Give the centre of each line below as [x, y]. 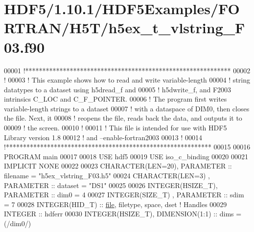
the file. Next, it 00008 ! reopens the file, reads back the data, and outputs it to [123, 118]
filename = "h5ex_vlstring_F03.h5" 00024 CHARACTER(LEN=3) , [107, 176]
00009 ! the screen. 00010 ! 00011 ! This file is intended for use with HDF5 [115, 128]
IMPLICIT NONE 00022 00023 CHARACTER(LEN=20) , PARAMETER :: [118, 166]
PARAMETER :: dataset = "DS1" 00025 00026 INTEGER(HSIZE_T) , [111, 185]
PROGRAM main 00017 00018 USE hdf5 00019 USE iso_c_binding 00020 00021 [126, 156]
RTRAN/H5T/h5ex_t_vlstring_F [125, 28]
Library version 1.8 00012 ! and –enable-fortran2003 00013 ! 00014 [103, 137]
